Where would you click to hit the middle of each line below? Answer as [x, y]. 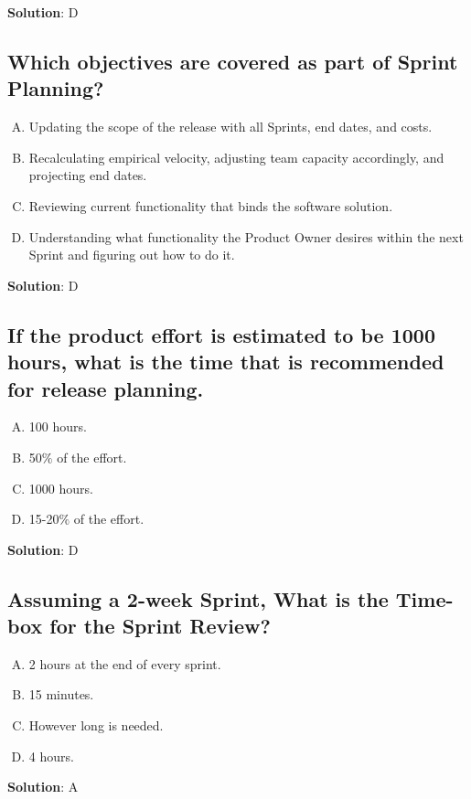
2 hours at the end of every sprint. [125, 663]
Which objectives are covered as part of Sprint [233, 61]
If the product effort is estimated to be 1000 [221, 334]
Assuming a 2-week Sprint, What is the [198, 598]
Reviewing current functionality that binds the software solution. [211, 205]
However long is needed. [96, 725]
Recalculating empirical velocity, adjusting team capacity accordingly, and [236, 157]
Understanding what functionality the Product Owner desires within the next [246, 236]
